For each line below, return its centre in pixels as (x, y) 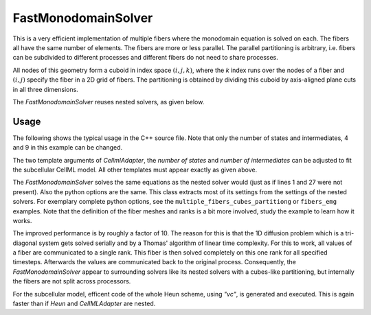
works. (22, 220)
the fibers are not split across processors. (72, 281)
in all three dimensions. (45, 89)
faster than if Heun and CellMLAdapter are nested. (84, 304)
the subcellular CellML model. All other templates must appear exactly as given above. (135, 170)
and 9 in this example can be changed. (68, 148)
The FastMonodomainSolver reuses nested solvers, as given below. (109, 102)
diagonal (25, 243)
